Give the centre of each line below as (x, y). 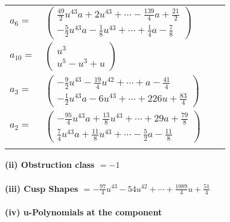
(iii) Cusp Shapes (42, 188)
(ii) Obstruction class (50, 165)
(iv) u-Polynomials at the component (84, 211)
